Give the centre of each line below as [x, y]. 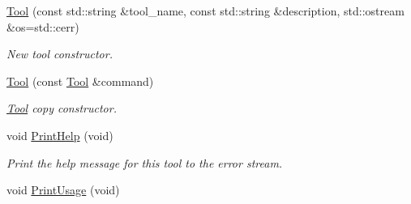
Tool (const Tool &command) [80, 81]
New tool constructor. [60, 54]
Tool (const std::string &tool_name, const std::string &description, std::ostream [205, 11]
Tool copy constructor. [62, 108]
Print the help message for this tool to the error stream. [145, 162]
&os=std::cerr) [43, 26]
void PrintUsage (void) [63, 190]
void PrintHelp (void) [60, 135]
